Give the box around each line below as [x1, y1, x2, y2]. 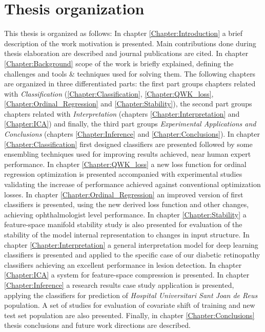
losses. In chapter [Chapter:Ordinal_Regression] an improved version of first [4, 189, 243, 199]
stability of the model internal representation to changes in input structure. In [4, 229, 250, 239]
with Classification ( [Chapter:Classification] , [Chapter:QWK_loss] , [4, 88, 214, 99]
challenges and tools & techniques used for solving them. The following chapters [4, 68, 256, 79]
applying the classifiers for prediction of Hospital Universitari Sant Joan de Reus [4, 289, 258, 300]
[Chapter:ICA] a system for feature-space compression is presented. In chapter [4, 269, 250, 280]
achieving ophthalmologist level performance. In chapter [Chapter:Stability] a [4, 209, 247, 219]
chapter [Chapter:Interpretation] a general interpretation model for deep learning [4, 239, 258, 250]
